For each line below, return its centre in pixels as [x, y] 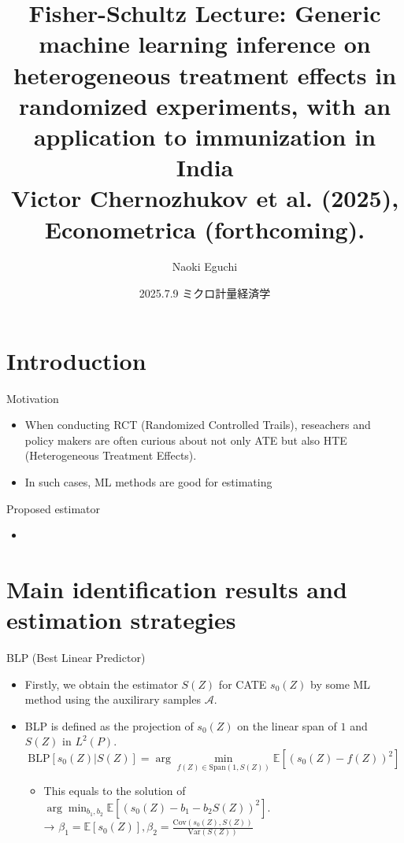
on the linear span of [287, 725]
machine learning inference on [205, 44]
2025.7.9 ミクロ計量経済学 [205, 293]
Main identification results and [177, 588]
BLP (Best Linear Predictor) [76, 658]
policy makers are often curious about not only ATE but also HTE [186, 440]
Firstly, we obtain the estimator [101, 684]
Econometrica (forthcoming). [205, 229]
